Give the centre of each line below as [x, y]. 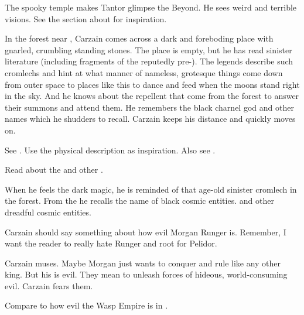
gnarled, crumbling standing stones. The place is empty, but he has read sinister [148, 49]
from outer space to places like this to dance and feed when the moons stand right [152, 84]
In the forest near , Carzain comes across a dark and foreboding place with [139, 38]
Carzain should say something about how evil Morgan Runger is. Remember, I [146, 232]
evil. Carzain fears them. [49, 285]
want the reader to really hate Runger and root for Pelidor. [111, 243]
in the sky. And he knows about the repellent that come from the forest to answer [152, 96]
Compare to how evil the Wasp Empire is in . [86, 305]
